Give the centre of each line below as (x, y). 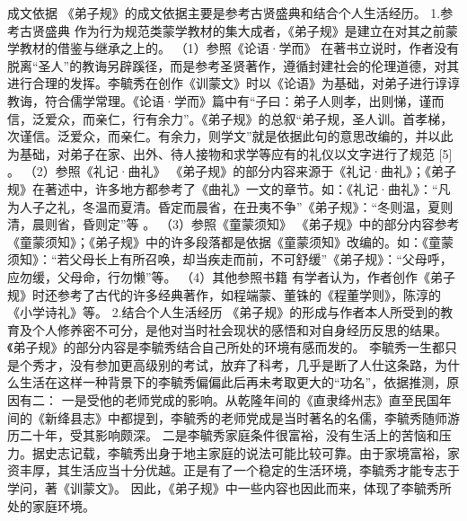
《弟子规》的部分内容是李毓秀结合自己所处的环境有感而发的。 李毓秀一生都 (226, 347)
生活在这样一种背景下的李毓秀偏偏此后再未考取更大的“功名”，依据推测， (233, 382)
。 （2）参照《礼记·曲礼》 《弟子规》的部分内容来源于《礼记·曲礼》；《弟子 (232, 171)
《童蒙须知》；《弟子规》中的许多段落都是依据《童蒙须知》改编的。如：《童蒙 (230, 241)
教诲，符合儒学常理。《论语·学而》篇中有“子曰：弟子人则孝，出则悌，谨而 (226, 100)
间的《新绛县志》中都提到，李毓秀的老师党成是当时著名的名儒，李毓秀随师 (227, 417)
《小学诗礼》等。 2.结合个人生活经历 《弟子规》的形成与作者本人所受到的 (224, 312)
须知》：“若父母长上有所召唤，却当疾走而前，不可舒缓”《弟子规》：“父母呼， (230, 259)
